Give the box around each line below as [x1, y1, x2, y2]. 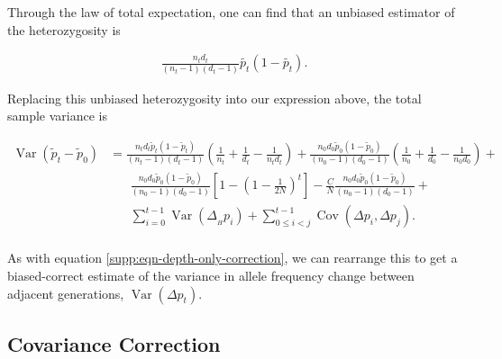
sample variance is [7, 106, 108, 125]
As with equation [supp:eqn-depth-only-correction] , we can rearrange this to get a [7, 248, 458, 267]
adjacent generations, [7, 283, 124, 302]
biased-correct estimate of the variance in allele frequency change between [7, 266, 415, 285]
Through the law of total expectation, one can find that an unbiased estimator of [7, 3, 455, 21]
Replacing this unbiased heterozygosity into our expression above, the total [7, 88, 422, 107]
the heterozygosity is [7, 20, 121, 39]
